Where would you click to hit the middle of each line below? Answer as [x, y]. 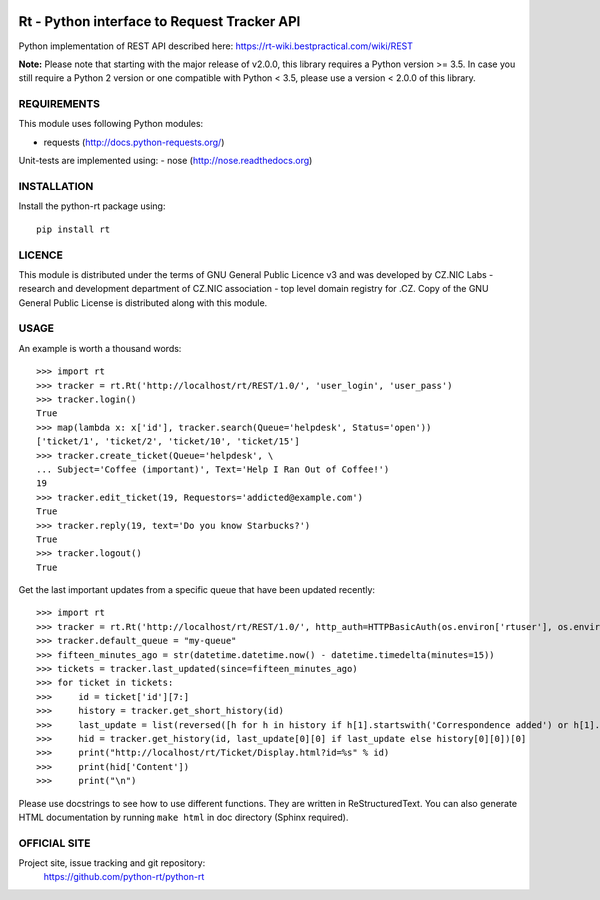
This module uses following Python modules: [111, 124]
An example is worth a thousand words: [100, 348]
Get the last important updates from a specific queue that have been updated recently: [196, 590]
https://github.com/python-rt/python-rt [124, 877]
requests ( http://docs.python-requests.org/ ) [134, 142]
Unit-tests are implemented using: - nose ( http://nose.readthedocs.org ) [165, 161]
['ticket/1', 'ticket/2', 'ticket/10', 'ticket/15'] [168, 441]
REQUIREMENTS [59, 104]
